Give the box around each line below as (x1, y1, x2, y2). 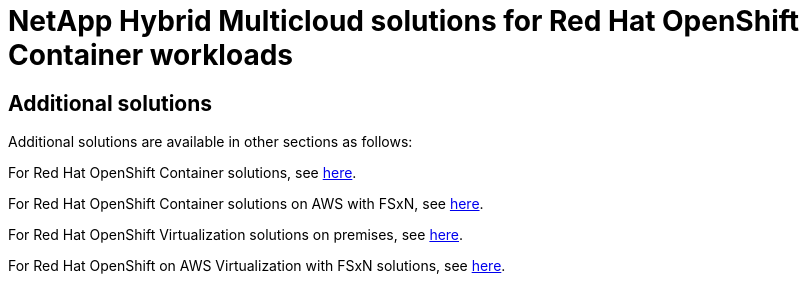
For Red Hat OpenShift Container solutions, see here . (8, 164, 357, 182)
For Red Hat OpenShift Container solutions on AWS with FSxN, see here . (8, 195, 484, 213)
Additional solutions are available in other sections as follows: (8, 133, 413, 151)
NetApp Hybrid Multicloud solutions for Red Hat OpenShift (8, 4, 800, 38)
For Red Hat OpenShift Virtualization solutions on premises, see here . (8, 226, 464, 244)
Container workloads (8, 38, 293, 72)
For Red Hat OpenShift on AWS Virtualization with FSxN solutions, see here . (8, 257, 506, 275)
